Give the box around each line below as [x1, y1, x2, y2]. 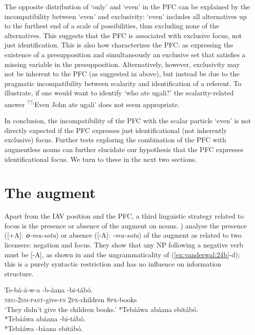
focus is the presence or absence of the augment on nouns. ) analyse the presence [4, 220, 247, 230]
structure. [4, 268, 34, 278]
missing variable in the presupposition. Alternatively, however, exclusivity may [4, 59, 240, 69]
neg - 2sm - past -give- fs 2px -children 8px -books [4, 294, 137, 305]
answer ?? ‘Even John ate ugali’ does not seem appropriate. [4, 97, 180, 109]
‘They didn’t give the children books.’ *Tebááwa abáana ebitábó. [4, 304, 199, 314]
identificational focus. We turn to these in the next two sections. [4, 154, 197, 164]
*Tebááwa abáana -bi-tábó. [4, 313, 86, 324]
